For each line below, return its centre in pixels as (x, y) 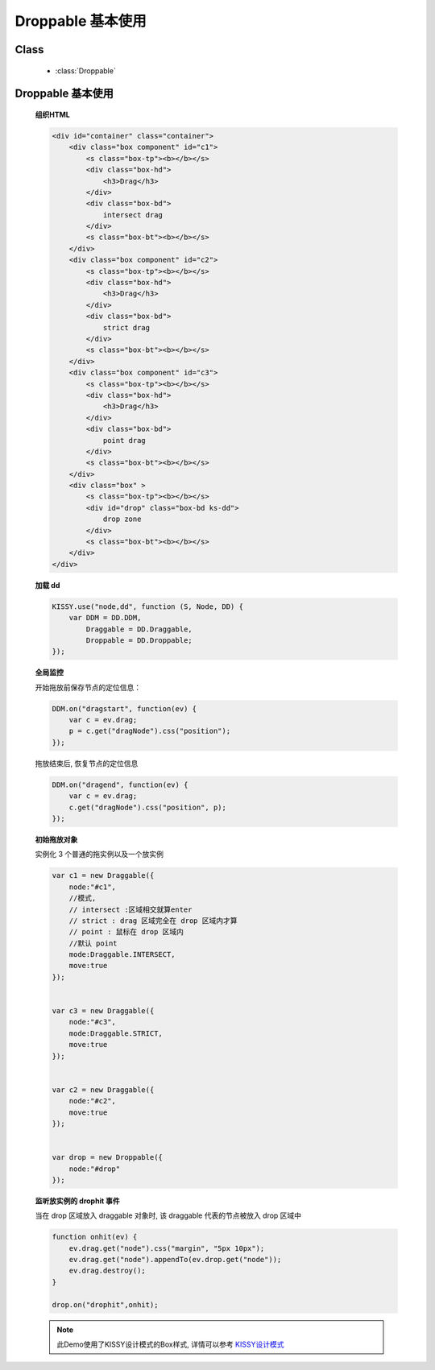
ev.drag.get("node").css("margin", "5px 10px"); (167, 1248)
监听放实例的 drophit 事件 (77, 1201)
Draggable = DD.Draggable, (139, 629)
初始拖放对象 (56, 839)
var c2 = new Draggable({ (103, 1090)
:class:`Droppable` (85, 70)
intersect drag (133, 215)
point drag (124, 440)
